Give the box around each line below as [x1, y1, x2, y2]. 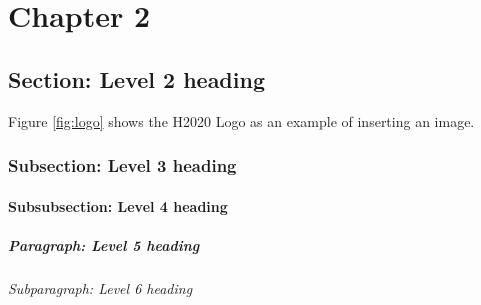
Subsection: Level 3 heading [8, 153, 237, 178]
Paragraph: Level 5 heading [8, 234, 200, 255]
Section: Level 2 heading [8, 63, 265, 94]
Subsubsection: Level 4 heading [8, 195, 228, 216]
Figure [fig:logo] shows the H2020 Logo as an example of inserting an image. [8, 110, 475, 131]
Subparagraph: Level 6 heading [8, 277, 193, 298]
